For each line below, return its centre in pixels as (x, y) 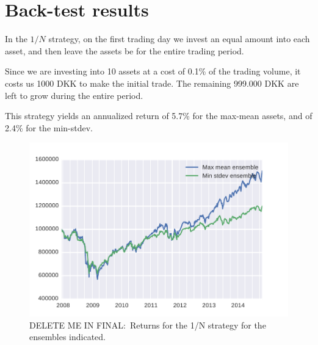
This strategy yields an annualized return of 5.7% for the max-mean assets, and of (159, 116)
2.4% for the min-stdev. (49, 127)
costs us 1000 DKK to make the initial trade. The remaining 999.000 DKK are (152, 83)
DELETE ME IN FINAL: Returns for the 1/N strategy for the (148, 325)
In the (16, 39)
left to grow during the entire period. (74, 95)
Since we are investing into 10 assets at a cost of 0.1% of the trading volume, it (153, 71)
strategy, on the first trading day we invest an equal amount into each (179, 39)
